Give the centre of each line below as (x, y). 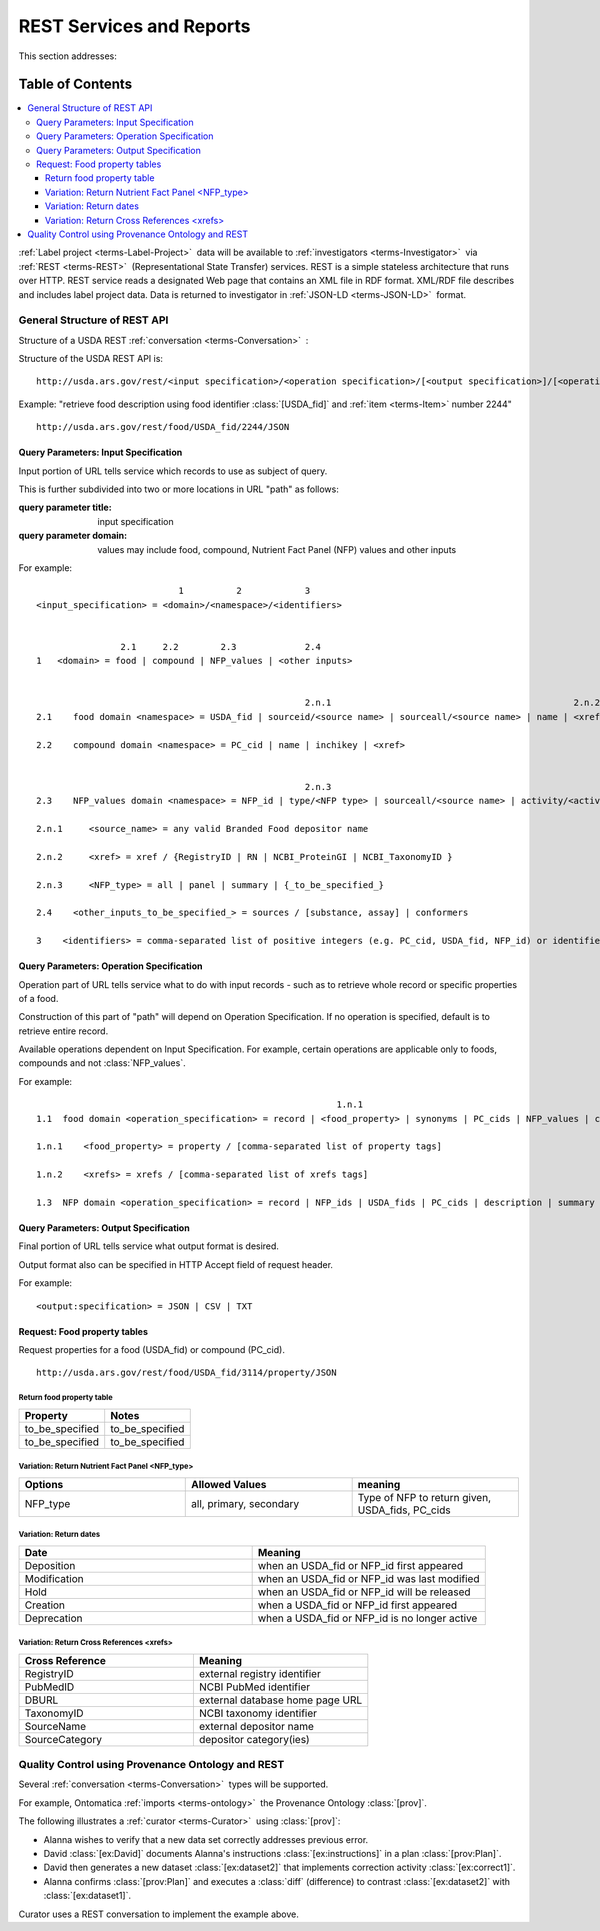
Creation (44, 1605)
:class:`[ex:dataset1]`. (87, 1896)
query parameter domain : (73, 536)
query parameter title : (65, 507)
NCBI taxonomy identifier (258, 1713)
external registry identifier (260, 1673)
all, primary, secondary (245, 1503)
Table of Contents (75, 84)
